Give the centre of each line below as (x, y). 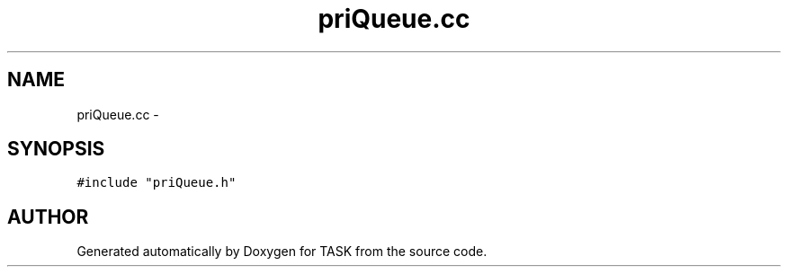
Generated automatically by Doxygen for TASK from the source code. (282, 252)
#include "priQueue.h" (157, 183)
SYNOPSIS (56, 149)
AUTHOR (48, 217)
